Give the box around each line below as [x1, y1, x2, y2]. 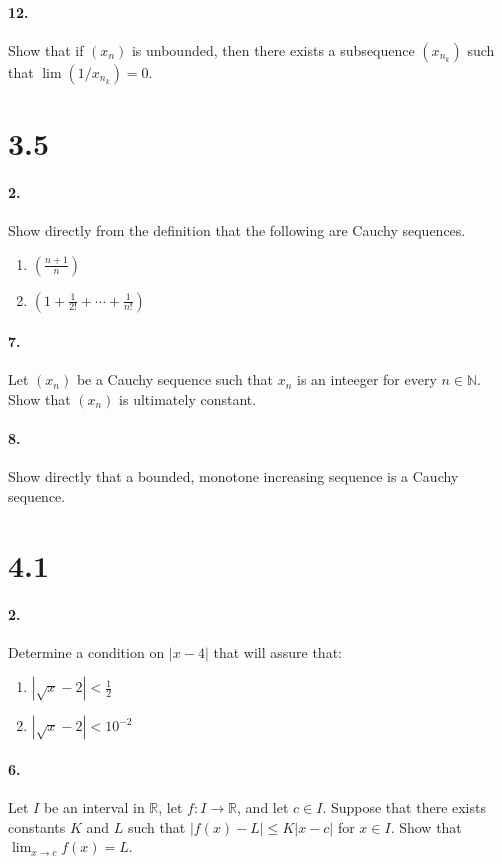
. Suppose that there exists [322, 797, 486, 818]
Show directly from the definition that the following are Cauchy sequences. [8, 219, 466, 240]
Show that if [8, 39, 84, 60]
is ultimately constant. [119, 388, 257, 409]
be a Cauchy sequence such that [76, 369, 274, 390]
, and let [237, 797, 289, 818]
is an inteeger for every [297, 369, 437, 390]
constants [8, 816, 66, 837]
